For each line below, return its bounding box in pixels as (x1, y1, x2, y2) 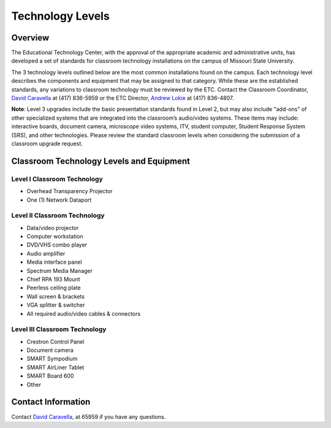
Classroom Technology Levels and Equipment (11, 156, 190, 166)
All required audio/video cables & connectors (26, 310, 141, 317)
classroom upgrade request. (11, 140, 83, 147)
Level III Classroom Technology (11, 325, 107, 334)
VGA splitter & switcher (26, 301, 85, 309)
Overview (11, 32, 50, 43)
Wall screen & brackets (26, 292, 85, 300)
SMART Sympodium (26, 355, 78, 362)
